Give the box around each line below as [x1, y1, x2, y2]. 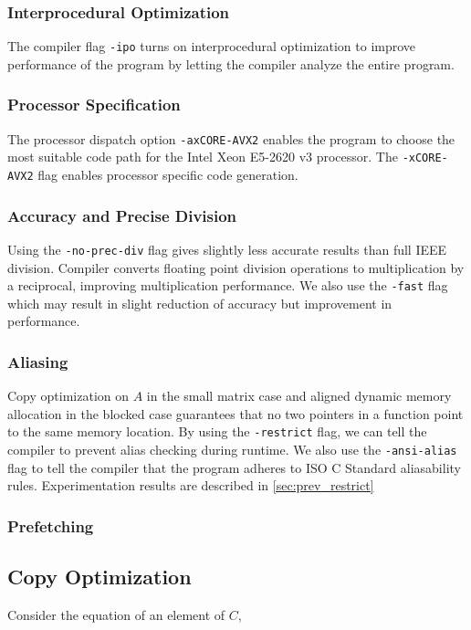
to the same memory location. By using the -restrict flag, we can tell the [7, 422, 427, 441]
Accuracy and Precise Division [7, 204, 237, 226]
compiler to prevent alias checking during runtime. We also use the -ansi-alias [7, 440, 457, 459]
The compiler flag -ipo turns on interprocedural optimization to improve [7, 37, 416, 56]
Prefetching [7, 514, 94, 537]
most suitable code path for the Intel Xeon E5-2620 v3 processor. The [7, 147, 398, 166]
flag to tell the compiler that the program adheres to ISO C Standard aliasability [7, 457, 461, 477]
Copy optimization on [7, 386, 130, 405]
